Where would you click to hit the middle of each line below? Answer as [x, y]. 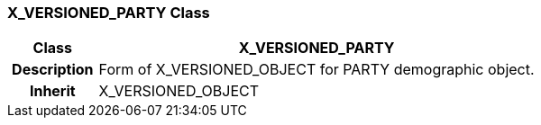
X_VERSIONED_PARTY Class [109, 13]
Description [53, 70]
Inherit [52, 91]
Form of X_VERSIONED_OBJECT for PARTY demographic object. [316, 70]
